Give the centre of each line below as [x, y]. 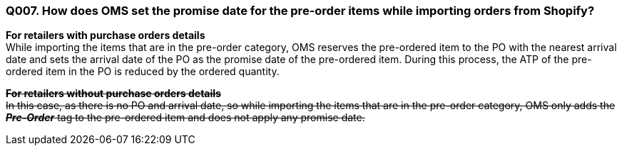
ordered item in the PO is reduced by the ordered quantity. [143, 72]
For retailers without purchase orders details [113, 94]
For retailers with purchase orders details [106, 35]
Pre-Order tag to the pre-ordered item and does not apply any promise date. [185, 118]
